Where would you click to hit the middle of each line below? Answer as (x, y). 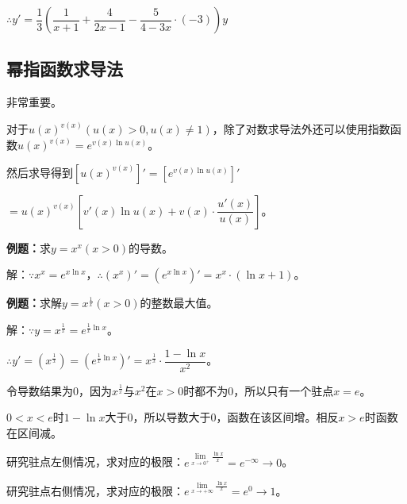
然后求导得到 (40, 172)
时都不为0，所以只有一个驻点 (259, 390)
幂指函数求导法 (65, 69)
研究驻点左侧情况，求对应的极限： (95, 462)
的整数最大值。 (179, 303)
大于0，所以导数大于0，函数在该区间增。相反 (222, 417)
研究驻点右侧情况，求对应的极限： (95, 491)
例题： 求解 (34, 303)
